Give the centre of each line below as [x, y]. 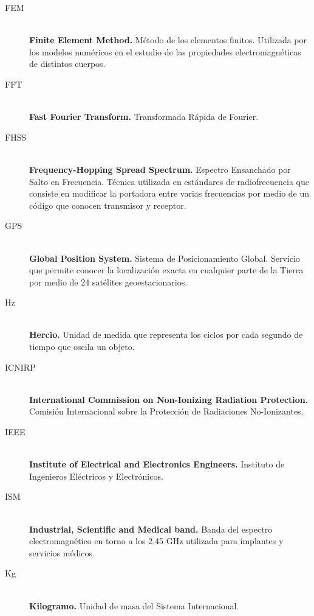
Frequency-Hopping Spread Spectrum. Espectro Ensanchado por [160, 169]
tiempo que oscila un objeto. [82, 347]
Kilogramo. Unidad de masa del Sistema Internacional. [134, 605]
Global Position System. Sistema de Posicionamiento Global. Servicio [165, 258]
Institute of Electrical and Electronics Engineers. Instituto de [157, 464]
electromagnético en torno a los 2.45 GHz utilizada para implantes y [156, 541]
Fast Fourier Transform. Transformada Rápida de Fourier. [144, 117]
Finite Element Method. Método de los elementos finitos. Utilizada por [168, 40]
